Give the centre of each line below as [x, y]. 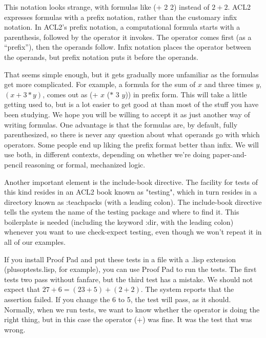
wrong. [15, 329]
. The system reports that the [187, 289]
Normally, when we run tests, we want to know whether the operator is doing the [132, 309]
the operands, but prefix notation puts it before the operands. [101, 57]
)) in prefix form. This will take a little [186, 94]
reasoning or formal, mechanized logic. [85, 164]
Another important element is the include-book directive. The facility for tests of [131, 182]
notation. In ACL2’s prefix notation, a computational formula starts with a [122, 27]
